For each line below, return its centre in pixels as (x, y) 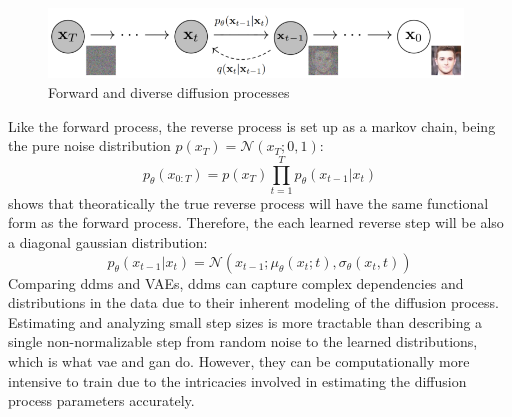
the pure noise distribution (89, 145)
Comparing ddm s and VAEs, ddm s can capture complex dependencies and (236, 282)
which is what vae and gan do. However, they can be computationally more (239, 361)
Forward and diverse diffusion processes (169, 91)
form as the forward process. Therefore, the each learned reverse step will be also (256, 222)
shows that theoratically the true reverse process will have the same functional (248, 202)
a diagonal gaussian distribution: (108, 242)
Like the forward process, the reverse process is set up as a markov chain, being (252, 125)
